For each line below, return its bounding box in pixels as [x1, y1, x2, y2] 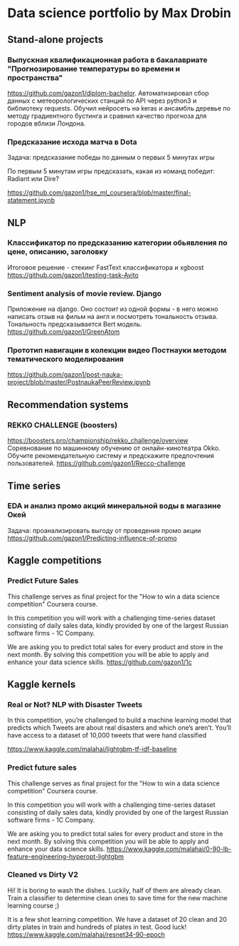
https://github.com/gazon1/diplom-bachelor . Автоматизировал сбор [7, 88, 210, 97]
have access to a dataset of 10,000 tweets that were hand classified [7, 731, 207, 740]
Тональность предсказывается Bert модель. [7, 320, 142, 329]
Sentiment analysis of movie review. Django [7, 288, 162, 298]
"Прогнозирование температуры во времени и [7, 63, 181, 73]
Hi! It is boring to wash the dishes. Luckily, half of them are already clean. [7, 886, 223, 895]
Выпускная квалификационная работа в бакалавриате [7, 55, 208, 65]
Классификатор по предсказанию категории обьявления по [7, 238, 228, 248]
